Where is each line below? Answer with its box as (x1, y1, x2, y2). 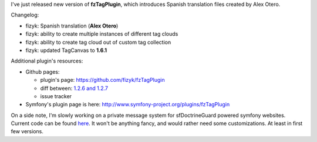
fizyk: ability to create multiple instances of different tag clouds (25, 30, 178, 37)
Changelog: (11, 12, 39, 19)
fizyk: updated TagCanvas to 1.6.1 (25, 47, 107, 54)
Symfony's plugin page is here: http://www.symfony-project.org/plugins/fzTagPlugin (25, 101, 230, 108)
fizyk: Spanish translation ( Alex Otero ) (25, 22, 119, 29)
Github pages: (25, 68, 60, 75)
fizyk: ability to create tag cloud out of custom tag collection (25, 39, 171, 46)
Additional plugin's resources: (11, 57, 83, 64)
